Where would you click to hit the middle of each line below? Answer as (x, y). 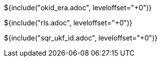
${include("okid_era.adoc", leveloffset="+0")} (78, 8)
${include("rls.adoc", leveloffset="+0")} (68, 23)
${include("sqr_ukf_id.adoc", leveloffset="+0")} (81, 38)
